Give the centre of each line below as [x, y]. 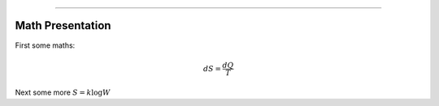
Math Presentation [63, 25]
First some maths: [45, 45]
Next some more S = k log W [63, 92]
